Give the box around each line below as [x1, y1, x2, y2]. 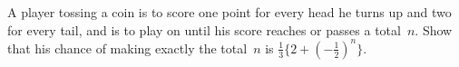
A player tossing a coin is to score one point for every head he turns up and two [7, 3, 452, 21]
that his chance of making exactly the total [7, 38, 248, 57]
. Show [415, 20, 453, 39]
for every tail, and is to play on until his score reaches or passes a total [7, 20, 401, 39]
